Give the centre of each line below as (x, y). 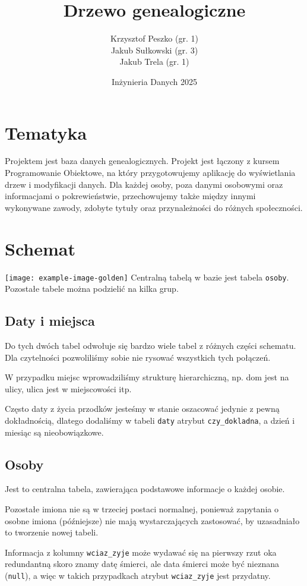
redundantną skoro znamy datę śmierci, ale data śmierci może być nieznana (142, 564)
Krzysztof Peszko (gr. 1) (154, 38)
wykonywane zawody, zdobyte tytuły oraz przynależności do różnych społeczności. (154, 207)
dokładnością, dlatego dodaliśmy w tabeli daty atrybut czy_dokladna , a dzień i (150, 420)
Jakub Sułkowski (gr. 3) (154, 50)
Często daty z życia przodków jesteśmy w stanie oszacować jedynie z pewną (142, 409)
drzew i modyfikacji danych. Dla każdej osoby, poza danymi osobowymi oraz (144, 184)
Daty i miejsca (50, 321)
